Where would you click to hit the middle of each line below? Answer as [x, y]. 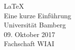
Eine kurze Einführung [37, 15]
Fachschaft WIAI [29, 44]
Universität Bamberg [35, 25]
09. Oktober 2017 [30, 34]
